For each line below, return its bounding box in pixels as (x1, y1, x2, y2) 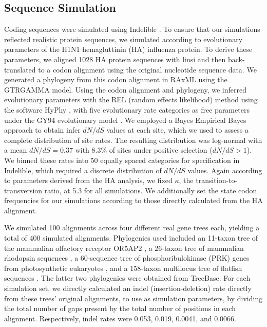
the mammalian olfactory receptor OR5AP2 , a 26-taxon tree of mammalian (4, 242, 244, 253)
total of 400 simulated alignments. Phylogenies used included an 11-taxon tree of (4, 232, 258, 243)
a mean (4, 144, 27, 155)
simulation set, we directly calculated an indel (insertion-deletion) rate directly (4, 283, 252, 294)
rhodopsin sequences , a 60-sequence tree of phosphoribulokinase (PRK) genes (4, 252, 250, 263)
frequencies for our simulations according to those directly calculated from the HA (4, 195, 263, 206)
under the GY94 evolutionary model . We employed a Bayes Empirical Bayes (4, 114, 246, 125)
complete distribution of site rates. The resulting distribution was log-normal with (4, 134, 262, 145)
